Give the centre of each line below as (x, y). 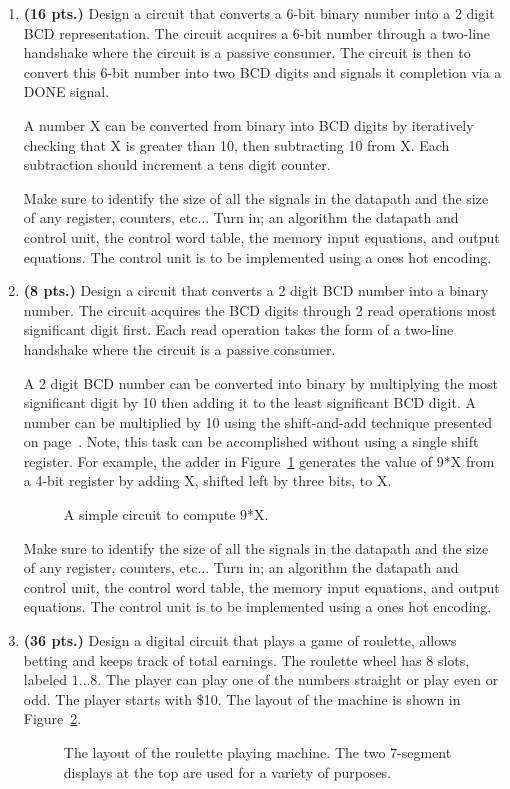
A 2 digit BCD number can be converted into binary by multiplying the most (261, 382)
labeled (45, 679)
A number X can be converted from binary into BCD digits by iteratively (248, 124)
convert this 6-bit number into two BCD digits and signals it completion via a (262, 71)
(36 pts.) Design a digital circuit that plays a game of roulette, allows (240, 640)
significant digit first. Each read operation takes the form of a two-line (238, 329)
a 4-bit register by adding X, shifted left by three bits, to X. (207, 480)
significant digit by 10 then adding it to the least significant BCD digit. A (249, 402)
